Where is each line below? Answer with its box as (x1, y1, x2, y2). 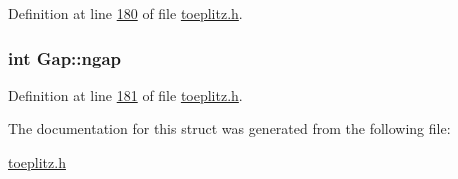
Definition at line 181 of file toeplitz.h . (8, 84, 243, 105)
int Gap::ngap (8, 45, 122, 70)
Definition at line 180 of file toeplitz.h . (8, 3, 243, 23)
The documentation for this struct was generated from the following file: (8, 118, 451, 139)
